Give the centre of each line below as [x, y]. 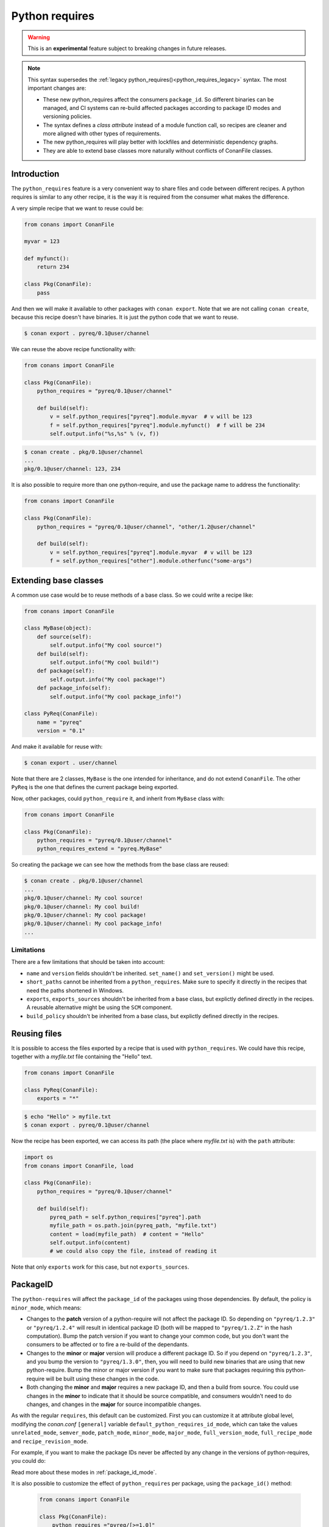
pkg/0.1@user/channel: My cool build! [82, 906]
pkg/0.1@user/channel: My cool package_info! [93, 924]
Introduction [35, 174]
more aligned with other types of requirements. [102, 134]
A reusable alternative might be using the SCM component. [100, 1007]
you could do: [28, 1461]
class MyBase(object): [58, 628]
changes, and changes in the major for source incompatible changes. [114, 1404]
